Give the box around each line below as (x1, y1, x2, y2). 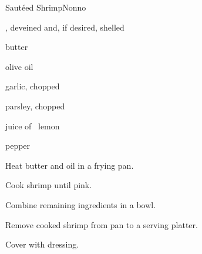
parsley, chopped (5, 99, 65, 112)
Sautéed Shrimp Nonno (5, 1, 86, 13)
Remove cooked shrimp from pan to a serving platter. (5, 218, 198, 230)
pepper (5, 139, 31, 152)
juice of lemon (5, 119, 60, 132)
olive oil (5, 60, 33, 72)
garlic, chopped (5, 80, 60, 92)
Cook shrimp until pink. (5, 179, 92, 191)
